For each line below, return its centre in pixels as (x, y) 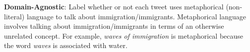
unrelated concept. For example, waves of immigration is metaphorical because (124, 35)
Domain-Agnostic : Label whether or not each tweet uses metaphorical (114, 6)
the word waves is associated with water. (66, 45)
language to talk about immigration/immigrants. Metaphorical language (136, 16)
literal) (14, 16)
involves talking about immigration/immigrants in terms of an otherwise (114, 26)
